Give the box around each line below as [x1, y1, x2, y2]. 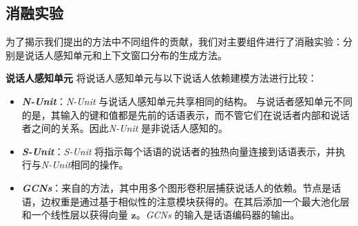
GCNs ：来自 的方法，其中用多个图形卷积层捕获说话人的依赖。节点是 [21, 180, 332, 194]
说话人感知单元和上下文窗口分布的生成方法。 [24, 47, 227, 62]
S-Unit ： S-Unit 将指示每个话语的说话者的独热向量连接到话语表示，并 [21, 144, 336, 158]
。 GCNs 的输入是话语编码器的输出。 [136, 207, 300, 222]
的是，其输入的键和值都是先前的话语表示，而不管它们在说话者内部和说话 [21, 107, 350, 122]
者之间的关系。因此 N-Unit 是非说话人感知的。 [21, 121, 229, 135]
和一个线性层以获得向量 [21, 207, 128, 222]
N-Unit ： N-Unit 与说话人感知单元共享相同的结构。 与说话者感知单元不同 [21, 93, 352, 108]
